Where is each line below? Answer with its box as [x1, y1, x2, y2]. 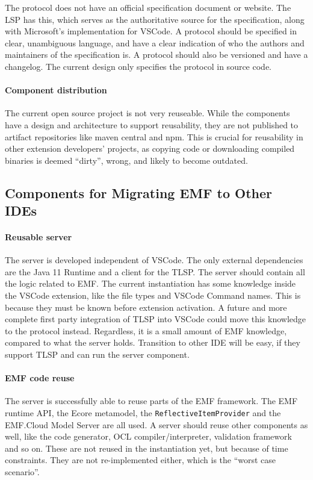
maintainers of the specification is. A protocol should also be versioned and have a [5, 48, 308, 61]
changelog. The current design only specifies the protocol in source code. [5, 60, 272, 72]
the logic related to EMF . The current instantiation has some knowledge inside [5, 277, 296, 290]
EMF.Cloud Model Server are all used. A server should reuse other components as [5, 418, 308, 431]
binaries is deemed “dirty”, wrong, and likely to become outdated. [5, 154, 248, 166]
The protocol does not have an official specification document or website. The [5, 1, 291, 13]
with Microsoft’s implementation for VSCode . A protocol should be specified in [5, 25, 297, 37]
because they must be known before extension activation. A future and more [5, 301, 287, 313]
